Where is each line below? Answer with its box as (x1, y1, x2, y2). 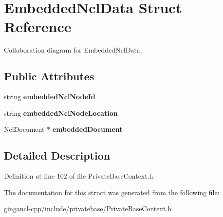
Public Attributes (4, 69, 94, 84)
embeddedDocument (52, 124, 123, 134)
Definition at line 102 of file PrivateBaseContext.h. (4, 171, 155, 181)
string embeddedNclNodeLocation (4, 108, 118, 118)
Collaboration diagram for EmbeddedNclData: (4, 45, 142, 55)
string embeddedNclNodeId (4, 91, 95, 102)
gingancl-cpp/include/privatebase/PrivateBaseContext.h (4, 203, 172, 214)
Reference (4, 17, 72, 36)
